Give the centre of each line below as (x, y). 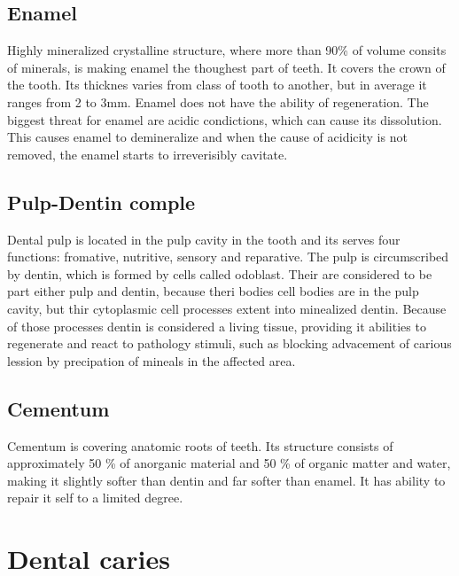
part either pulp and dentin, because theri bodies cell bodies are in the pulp (213, 291)
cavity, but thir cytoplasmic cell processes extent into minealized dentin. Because (227, 308)
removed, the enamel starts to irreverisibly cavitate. (148, 154)
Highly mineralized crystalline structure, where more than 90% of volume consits (227, 50)
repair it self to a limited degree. (95, 498)
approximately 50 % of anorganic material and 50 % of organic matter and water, (229, 463)
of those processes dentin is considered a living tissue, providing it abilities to (217, 326)
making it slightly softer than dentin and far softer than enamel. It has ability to (226, 480)
